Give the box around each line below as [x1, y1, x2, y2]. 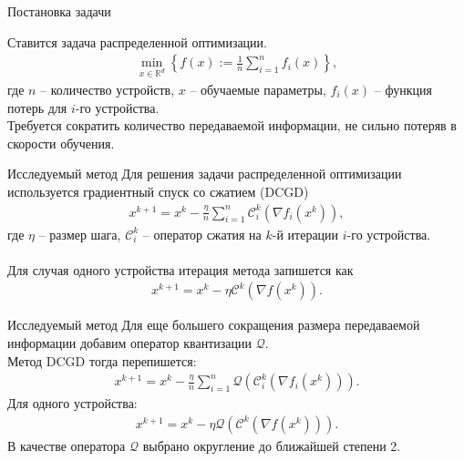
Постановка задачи [7, 2, 111, 20]
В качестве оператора [7, 435, 126, 455]
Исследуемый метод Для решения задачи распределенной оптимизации [7, 164, 402, 183]
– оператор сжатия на [142, 224, 262, 243]
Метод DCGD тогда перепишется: [7, 351, 197, 370]
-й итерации [272, 224, 339, 243]
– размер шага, [38, 224, 121, 243]
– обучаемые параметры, [190, 80, 326, 98]
